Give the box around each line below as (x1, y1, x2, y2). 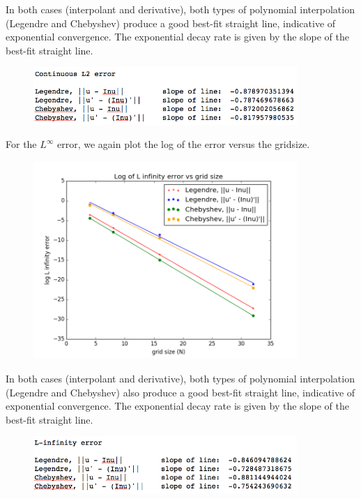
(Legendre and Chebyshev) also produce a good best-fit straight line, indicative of (6, 385, 355, 399)
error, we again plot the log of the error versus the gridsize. (57, 137, 310, 151)
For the (6, 137, 37, 151)
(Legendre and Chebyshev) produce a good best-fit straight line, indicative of (6, 15, 336, 30)
